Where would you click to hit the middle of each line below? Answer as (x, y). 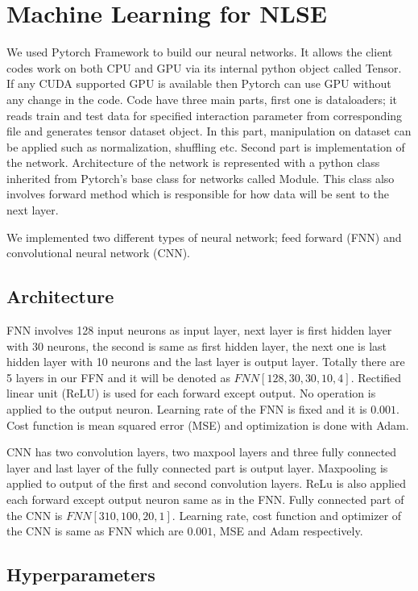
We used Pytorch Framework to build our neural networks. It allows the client (200, 52)
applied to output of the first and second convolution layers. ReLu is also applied (206, 483)
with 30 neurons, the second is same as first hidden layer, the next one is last (197, 345)
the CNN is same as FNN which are (95, 531)
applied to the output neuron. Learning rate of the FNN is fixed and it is (187, 409)
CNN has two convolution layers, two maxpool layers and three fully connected (202, 452)
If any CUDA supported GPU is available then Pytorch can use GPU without (199, 83)
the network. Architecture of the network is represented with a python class (193, 162)
